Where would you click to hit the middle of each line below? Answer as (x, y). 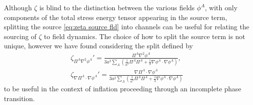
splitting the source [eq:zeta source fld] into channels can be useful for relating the (127, 27)
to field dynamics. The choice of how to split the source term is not (145, 36)
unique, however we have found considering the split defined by (98, 46)
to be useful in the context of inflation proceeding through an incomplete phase (123, 89)
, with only (221, 7)
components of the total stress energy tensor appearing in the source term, (116, 17)
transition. (20, 98)
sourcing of (20, 36)
